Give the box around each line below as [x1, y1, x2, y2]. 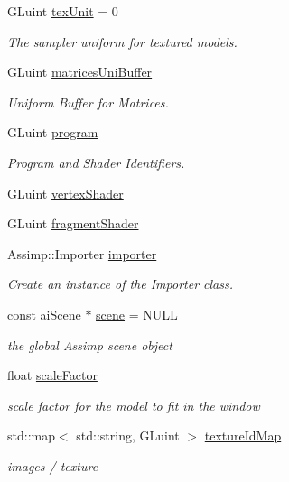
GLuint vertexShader [7, 183, 124, 202]
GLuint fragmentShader [7, 214, 139, 233]
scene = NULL [96, 304, 178, 323]
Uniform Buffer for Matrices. [7, 92, 169, 111]
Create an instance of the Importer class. [7, 274, 233, 293]
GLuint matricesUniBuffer [7, 62, 153, 81]
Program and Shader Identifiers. [7, 153, 185, 171]
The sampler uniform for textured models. [7, 32, 238, 51]
